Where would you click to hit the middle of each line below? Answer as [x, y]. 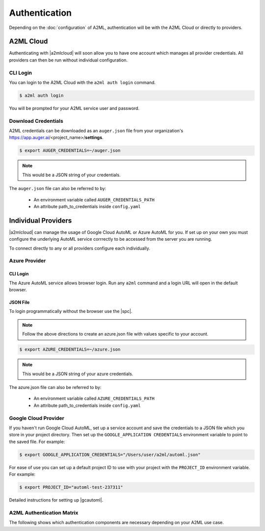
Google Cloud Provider [37, 418]
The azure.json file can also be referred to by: [55, 387]
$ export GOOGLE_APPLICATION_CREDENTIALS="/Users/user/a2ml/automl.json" [110, 455]
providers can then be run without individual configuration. [68, 60]
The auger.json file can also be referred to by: [58, 189]
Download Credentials [36, 121]
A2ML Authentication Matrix [44, 512]
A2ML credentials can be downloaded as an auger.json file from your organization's [96, 131]
